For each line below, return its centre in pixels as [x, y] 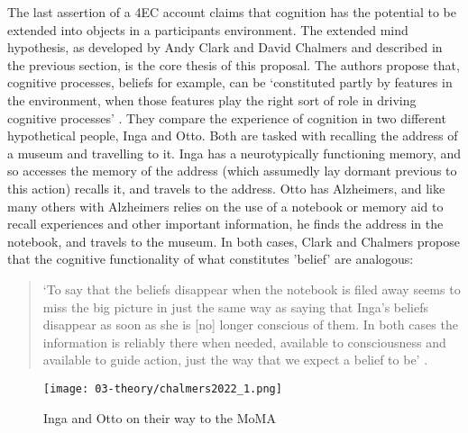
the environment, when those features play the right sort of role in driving [212, 99]
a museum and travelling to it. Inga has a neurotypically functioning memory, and [234, 153]
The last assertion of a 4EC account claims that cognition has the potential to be [232, 12]
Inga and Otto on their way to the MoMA [160, 417]
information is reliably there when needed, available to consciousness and [244, 342]
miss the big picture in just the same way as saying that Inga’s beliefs [236, 307]
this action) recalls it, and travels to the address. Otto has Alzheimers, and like [226, 188]
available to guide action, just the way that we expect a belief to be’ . [235, 360]
